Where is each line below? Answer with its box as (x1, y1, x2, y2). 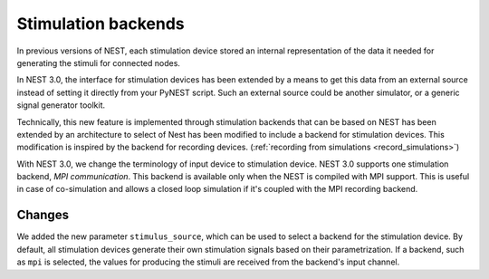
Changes (16, 207, 70, 223)
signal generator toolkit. (16, 100, 106, 111)
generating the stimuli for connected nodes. (16, 57, 181, 68)
